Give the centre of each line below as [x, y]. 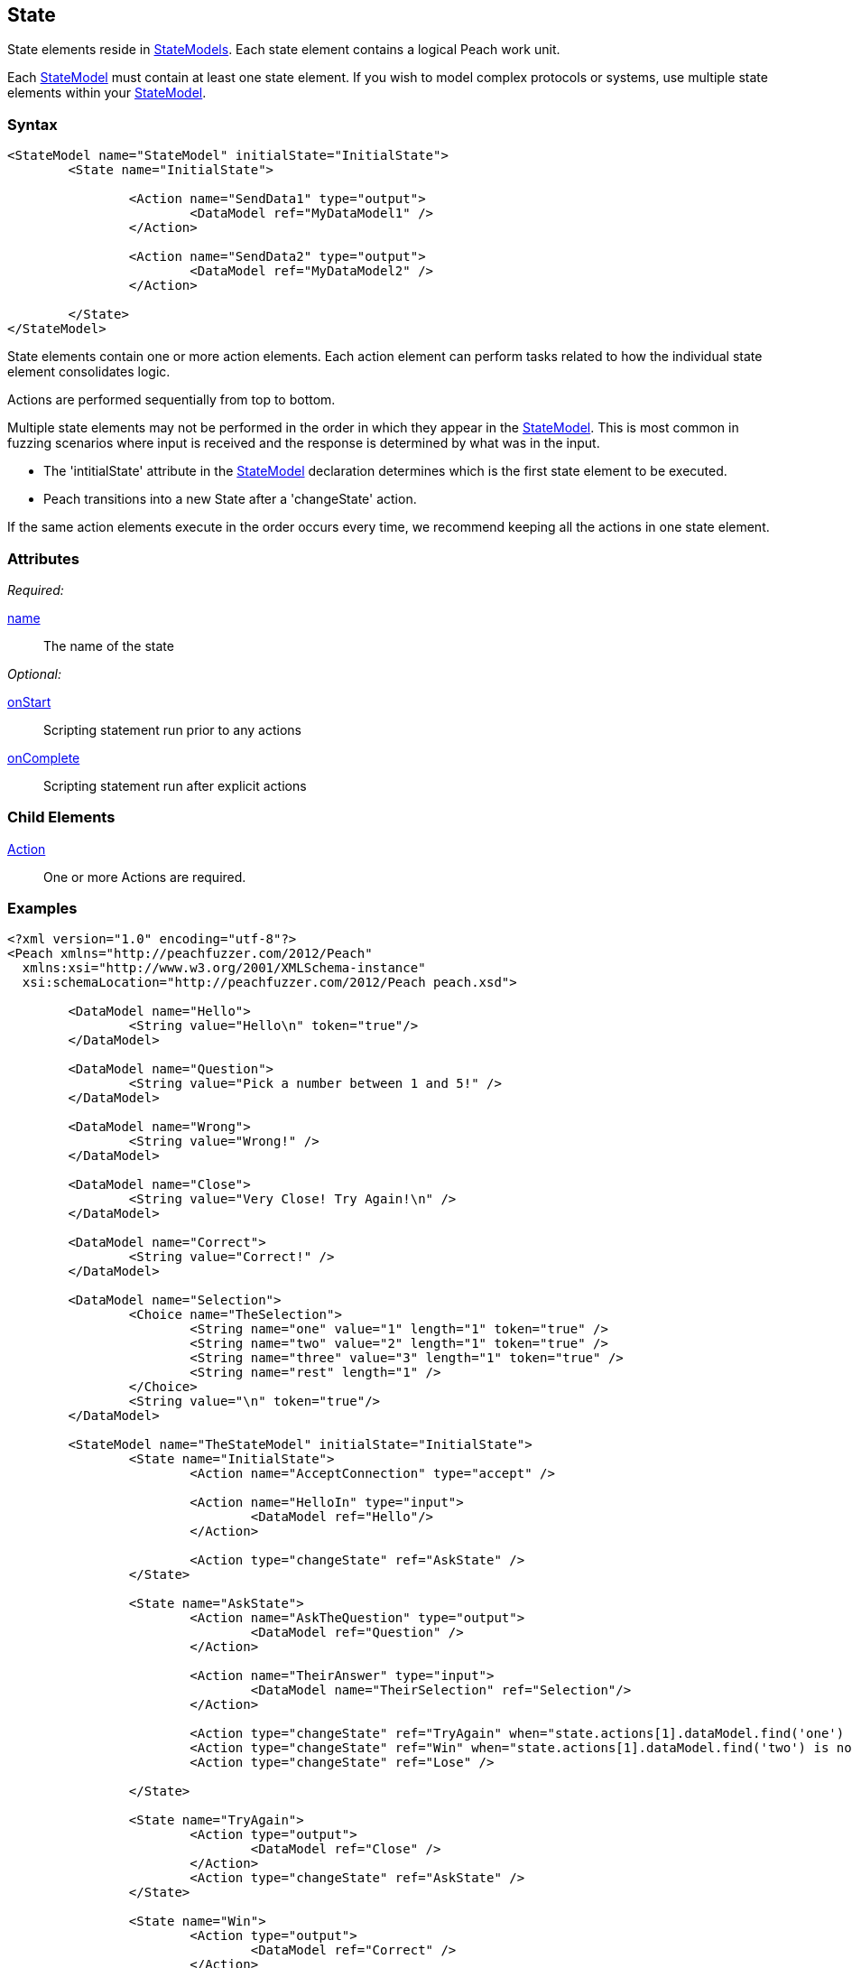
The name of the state [109, 645]
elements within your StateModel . [107, 93]
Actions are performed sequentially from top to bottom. [171, 400]
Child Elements [61, 817]
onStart [29, 701]
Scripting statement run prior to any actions [172, 729]
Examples [42, 909]
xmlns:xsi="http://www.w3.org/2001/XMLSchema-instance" [224, 968]
